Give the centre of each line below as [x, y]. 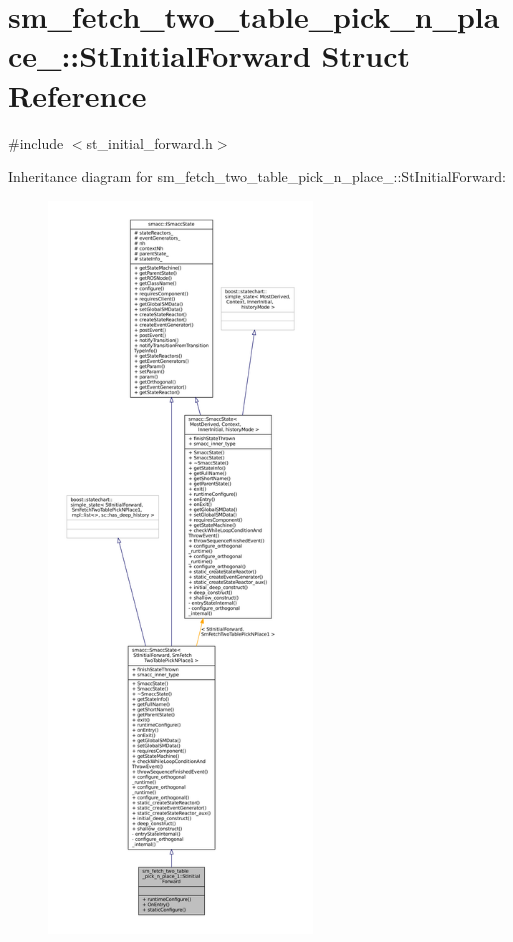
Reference [77, 94]
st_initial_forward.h [149, 142]
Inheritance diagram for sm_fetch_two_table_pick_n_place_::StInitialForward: [257, 176]
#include [36, 142]
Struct [365, 55]
